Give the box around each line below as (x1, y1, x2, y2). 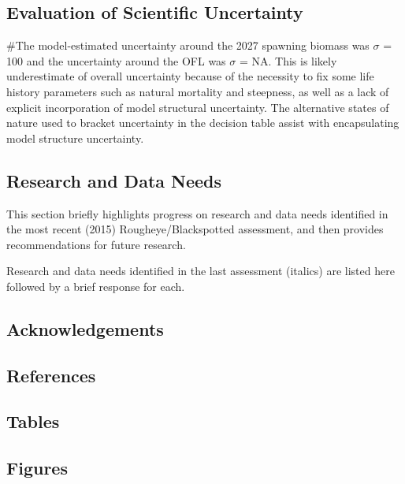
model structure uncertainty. (6, 129, 144, 146)
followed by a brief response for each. (6, 277, 185, 294)
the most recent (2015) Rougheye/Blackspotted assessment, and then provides (6, 221, 384, 237)
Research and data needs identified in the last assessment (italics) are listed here (6, 262, 395, 279)
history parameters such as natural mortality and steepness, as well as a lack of (6, 83, 389, 99)
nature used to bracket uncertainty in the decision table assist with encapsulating (6, 114, 399, 131)
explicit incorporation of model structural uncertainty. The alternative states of (6, 99, 389, 115)
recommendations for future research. (6, 236, 186, 252)
